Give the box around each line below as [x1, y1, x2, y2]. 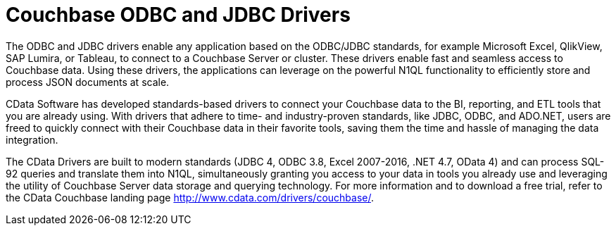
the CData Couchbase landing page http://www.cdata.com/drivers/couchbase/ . [6, 191, 374, 204]
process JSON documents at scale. [6, 75, 170, 88]
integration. [6, 133, 58, 146]
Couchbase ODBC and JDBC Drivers [6, 3, 351, 27]
